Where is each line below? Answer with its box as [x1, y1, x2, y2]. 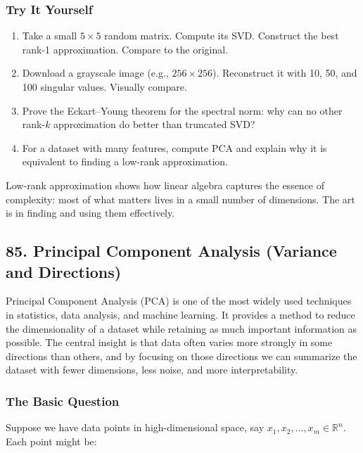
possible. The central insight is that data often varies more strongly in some [6, 335, 333, 350]
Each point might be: [6, 433, 97, 448]
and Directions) [6, 260, 122, 282]
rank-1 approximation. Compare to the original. [22, 42, 229, 56]
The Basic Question [6, 392, 120, 409]
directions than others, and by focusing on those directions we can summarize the [6, 348, 357, 363]
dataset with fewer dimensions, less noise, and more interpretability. [6, 362, 298, 377]
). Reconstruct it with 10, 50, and [212, 65, 357, 80]
